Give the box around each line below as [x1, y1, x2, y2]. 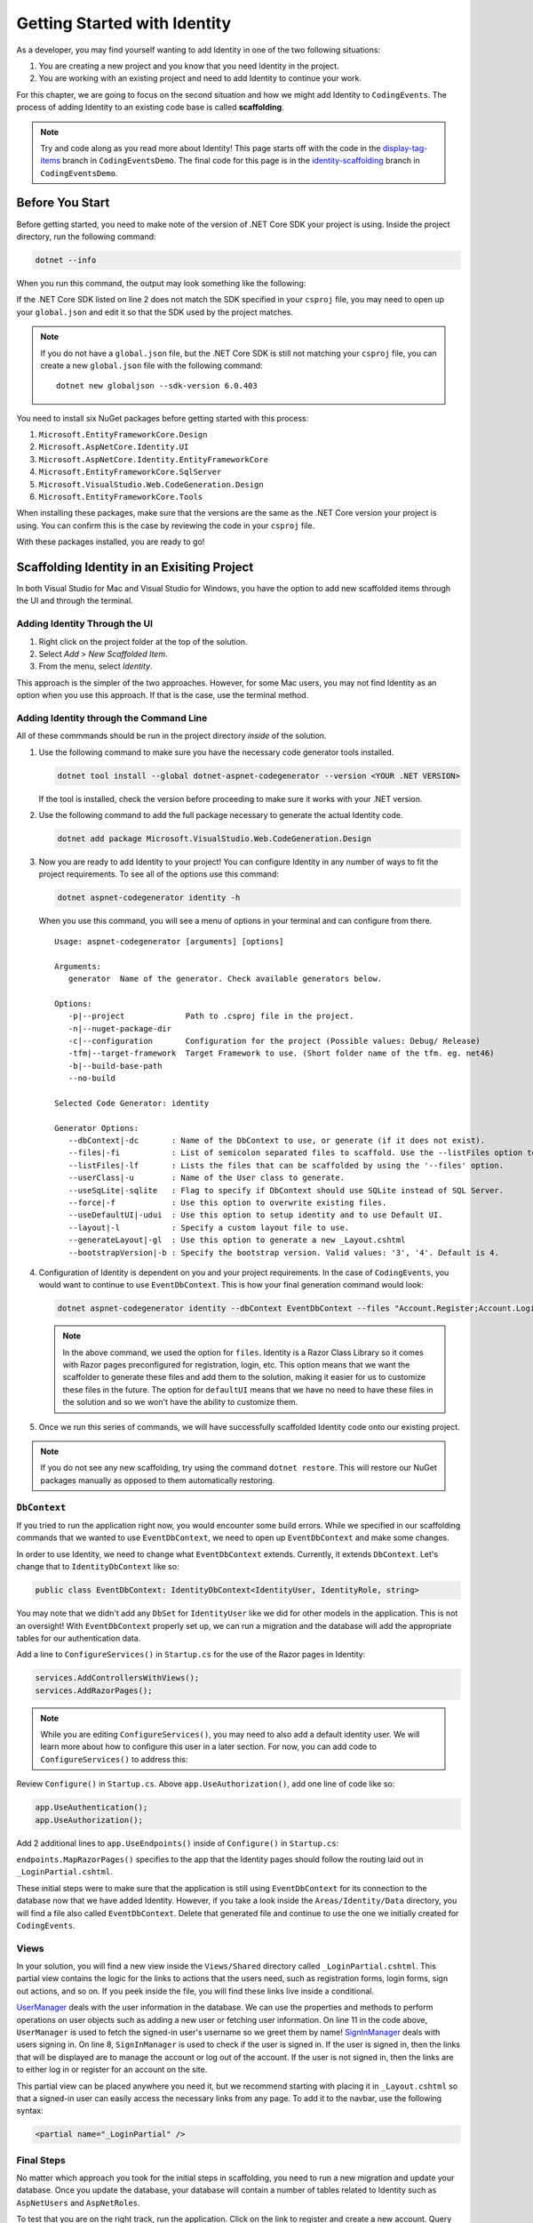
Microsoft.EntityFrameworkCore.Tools [38, 492, 203, 502]
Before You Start [16, 196, 110, 211]
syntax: [16, 2106, 44, 2116]
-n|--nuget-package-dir [68, 1023, 172, 1033]
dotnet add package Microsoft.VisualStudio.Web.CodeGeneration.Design [57, 834, 372, 844]
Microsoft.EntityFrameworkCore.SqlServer [38, 467, 222, 478]
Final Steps [16, 2154, 66, 2166]
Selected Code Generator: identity [54, 1098, 210, 1108]
